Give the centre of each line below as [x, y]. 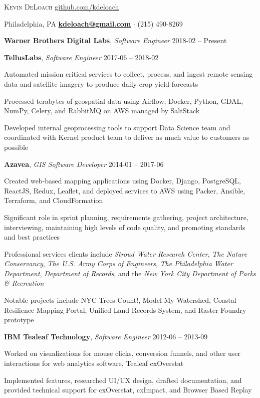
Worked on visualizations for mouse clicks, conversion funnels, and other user [122, 353]
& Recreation [24, 283]
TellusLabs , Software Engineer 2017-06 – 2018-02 [81, 57]
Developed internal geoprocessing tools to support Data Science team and [117, 127]
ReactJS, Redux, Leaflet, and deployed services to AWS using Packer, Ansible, [125, 190]
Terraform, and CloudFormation [54, 200]
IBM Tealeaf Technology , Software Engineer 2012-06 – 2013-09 [106, 336]
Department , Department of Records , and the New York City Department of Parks [130, 273]
